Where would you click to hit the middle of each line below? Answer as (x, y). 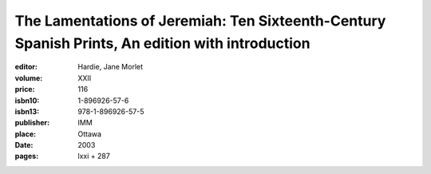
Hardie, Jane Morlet (111, 67)
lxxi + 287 (94, 156)
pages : (27, 156)
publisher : (32, 123)
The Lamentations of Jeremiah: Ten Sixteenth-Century (200, 21)
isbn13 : (27, 111)
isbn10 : (27, 101)
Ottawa (90, 134)
